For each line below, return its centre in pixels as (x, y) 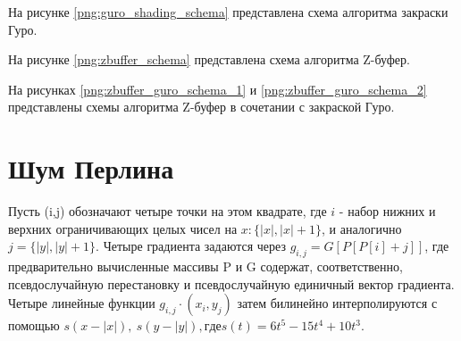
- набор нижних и (387, 211)
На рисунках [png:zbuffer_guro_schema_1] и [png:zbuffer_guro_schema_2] (218, 89)
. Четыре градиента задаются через (191, 246)
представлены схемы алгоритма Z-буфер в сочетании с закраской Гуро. (201, 107)
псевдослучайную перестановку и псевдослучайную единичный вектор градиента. (231, 283)
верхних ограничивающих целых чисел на (123, 228)
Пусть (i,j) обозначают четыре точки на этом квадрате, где (168, 211)
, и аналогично (362, 228)
